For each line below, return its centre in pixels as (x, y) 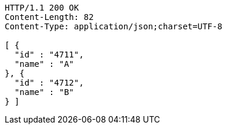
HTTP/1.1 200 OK (42, 8)
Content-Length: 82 (49, 17)
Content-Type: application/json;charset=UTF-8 (113, 26)
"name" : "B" (44, 92)
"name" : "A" (44, 64)
